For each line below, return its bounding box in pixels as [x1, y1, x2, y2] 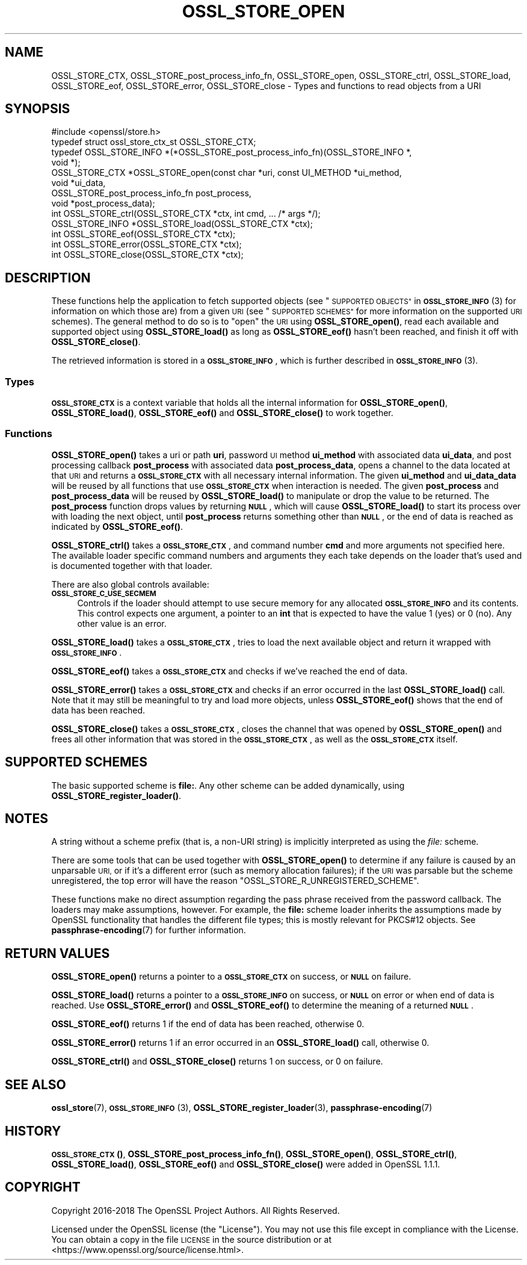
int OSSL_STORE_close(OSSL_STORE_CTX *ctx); [51, 249, 244, 260]
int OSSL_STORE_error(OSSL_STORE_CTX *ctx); [51, 239, 242, 250]
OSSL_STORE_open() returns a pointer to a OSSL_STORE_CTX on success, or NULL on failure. [51, 971, 411, 982]
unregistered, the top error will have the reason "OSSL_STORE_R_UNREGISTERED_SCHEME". [51, 875, 419, 886]
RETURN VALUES [5, 945, 110, 961]
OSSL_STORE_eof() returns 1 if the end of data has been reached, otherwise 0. [51, 1019, 365, 1030]
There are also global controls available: [51, 579, 209, 589]
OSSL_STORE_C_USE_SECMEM [51, 589, 156, 598]
